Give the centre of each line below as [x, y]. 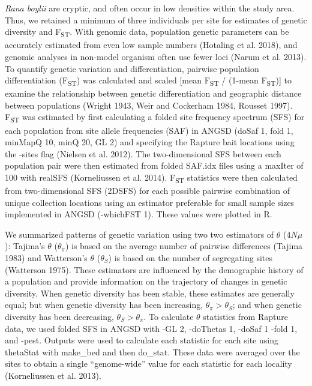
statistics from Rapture [245, 316]
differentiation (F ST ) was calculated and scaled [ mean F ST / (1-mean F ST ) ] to [148, 81]
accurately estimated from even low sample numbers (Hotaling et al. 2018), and [151, 45]
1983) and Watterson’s [46, 258]
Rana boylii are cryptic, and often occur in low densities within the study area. [150, 8]
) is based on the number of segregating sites [190, 258]
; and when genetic [267, 305]
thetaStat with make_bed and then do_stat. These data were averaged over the [152, 351]
